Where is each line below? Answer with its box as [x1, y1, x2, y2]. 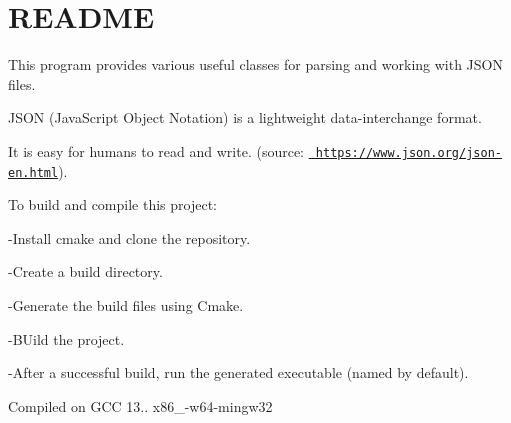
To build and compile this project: [8, 194, 217, 215]
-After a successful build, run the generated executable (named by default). [8, 362, 469, 383]
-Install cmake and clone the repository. [8, 227, 251, 248]
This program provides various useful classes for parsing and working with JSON [8, 54, 503, 75]
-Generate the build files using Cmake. [8, 295, 244, 315]
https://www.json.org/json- [315, 145, 502, 160]
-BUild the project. [8, 328, 125, 349]
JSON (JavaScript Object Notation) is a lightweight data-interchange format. [8, 107, 482, 128]
